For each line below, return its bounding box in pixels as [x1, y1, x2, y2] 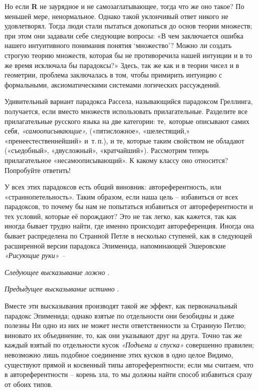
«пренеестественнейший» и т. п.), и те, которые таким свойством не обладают [4, 135, 244, 145]
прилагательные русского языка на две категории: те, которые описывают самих [4, 115, 249, 126]
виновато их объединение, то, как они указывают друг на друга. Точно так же [4, 329, 242, 340]
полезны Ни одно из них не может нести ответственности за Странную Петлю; [4, 320, 246, 330]
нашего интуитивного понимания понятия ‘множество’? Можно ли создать [4, 40, 232, 50]
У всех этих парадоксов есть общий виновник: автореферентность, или [4, 181, 221, 192]
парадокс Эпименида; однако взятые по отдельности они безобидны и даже [4, 310, 234, 320]
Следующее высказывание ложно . [4, 266, 109, 277]
